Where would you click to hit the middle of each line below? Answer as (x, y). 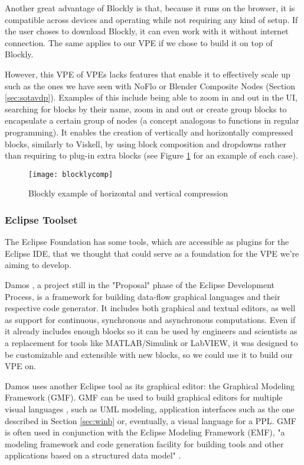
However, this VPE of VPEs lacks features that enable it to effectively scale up (148, 74)
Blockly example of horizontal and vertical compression (128, 193)
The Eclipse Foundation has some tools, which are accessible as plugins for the (147, 242)
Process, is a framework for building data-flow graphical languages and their (143, 296)
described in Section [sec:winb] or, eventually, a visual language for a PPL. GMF (151, 420)
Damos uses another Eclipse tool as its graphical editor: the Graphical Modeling (150, 385)
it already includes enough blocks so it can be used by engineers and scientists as (151, 331)
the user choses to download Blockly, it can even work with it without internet (147, 31)
